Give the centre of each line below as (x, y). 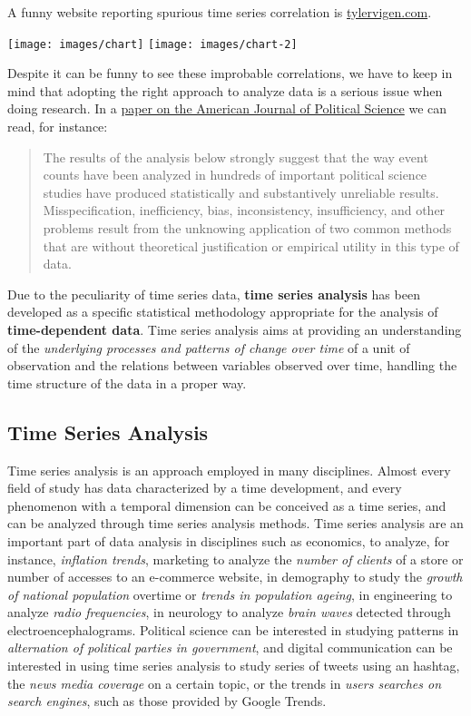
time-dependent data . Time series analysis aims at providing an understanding (235, 329)
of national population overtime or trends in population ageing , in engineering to (230, 594)
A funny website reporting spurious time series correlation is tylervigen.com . (220, 12)
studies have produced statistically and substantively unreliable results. (241, 192)
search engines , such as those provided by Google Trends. (167, 701)
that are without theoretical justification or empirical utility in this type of (251, 245)
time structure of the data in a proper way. (127, 383)
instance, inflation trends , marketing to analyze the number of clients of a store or (235, 559)
